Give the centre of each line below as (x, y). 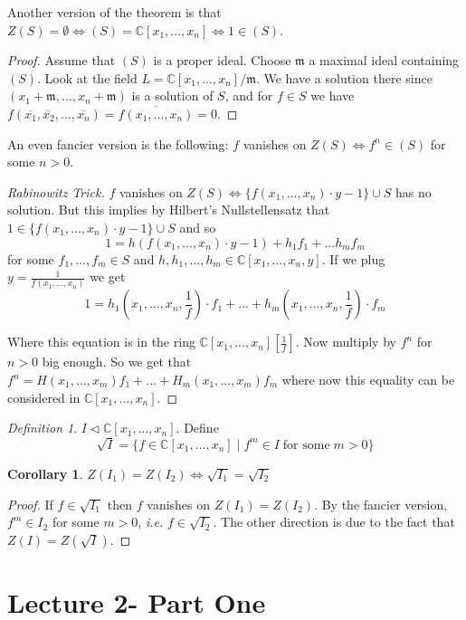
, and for (249, 95)
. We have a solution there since (344, 77)
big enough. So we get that (117, 362)
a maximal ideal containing (384, 60)
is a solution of (172, 95)
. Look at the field (87, 77)
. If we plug (353, 258)
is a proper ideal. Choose (222, 60)
